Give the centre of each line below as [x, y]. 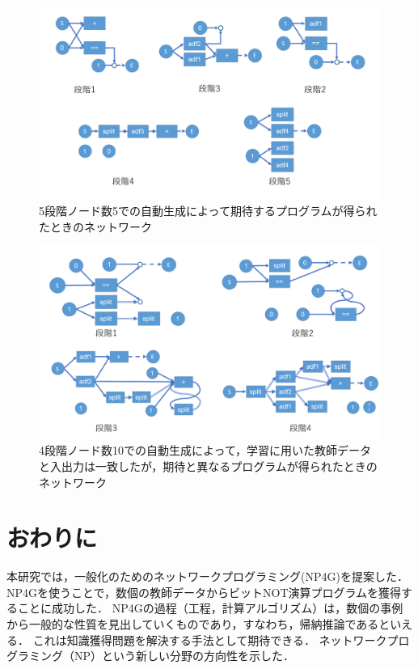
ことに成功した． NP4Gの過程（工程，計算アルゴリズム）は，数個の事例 [210, 608]
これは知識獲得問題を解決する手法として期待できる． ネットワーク [210, 639]
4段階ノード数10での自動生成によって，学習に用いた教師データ [205, 450]
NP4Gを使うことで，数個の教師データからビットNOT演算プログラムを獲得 [204, 592]
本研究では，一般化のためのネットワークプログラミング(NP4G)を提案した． [207, 576]
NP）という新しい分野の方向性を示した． [184, 656]
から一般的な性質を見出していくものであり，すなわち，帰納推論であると [198, 624]
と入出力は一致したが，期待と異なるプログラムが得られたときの [208, 466]
